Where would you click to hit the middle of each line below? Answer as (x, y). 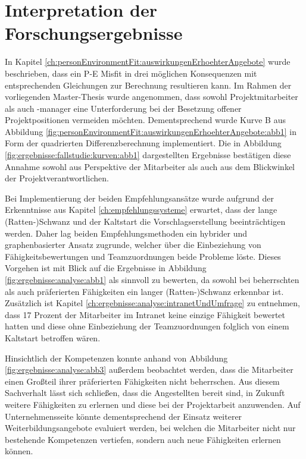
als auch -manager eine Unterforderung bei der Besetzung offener (123, 108)
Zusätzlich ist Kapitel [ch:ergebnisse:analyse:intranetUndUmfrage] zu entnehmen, (152, 303)
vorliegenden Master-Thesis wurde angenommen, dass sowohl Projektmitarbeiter (152, 97)
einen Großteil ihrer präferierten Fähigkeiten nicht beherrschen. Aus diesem (142, 381)
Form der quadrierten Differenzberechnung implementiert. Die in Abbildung (143, 143)
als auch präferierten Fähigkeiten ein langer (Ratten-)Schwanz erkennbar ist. (144, 291)
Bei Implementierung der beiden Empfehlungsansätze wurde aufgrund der (139, 198)
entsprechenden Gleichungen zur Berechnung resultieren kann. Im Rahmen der (148, 85)
